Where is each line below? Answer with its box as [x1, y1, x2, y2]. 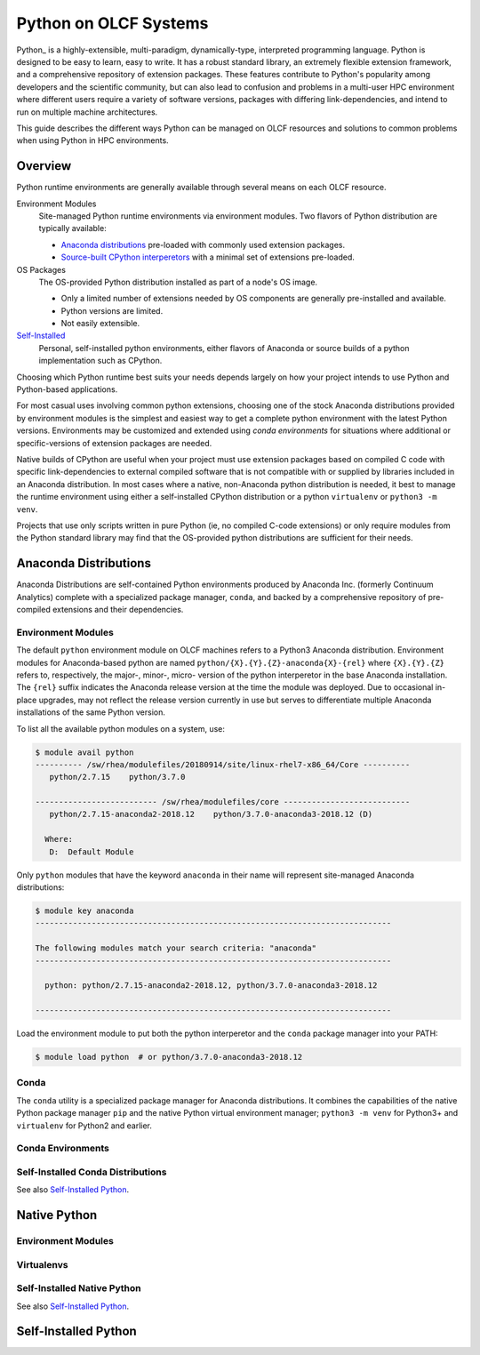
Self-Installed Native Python [16, 1282, 141, 1295]
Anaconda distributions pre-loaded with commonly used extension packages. [60, 239, 346, 250]
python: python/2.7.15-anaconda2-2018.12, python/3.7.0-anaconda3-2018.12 [44, 981, 378, 990]
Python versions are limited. [60, 305, 164, 316]
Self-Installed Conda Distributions [16, 1166, 167, 1178]
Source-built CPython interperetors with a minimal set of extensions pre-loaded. [60, 252, 356, 262]
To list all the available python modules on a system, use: [16, 723, 226, 734]
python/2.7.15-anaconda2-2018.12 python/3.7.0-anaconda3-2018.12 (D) [49, 809, 373, 820]
